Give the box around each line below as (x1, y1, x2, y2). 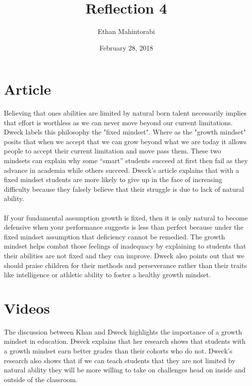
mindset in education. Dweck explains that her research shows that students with (4, 336, 246, 346)
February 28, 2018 (99, 42, 153, 52)
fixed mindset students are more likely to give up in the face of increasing (4, 174, 222, 185)
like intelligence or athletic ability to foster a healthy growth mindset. (4, 269, 211, 280)
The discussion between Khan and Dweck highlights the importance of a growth (4, 326, 242, 336)
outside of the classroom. (4, 374, 78, 384)
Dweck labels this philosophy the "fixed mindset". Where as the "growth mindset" (4, 127, 246, 137)
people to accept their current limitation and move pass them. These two (4, 146, 221, 156)
